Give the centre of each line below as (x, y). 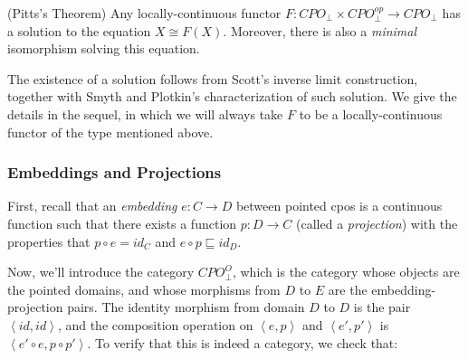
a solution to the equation (79, 30)
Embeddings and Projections (115, 172)
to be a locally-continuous (371, 113)
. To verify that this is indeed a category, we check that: (243, 342)
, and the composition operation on (155, 324)
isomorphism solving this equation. (104, 48)
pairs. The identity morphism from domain (186, 307)
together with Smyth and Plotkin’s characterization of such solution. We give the (232, 96)
